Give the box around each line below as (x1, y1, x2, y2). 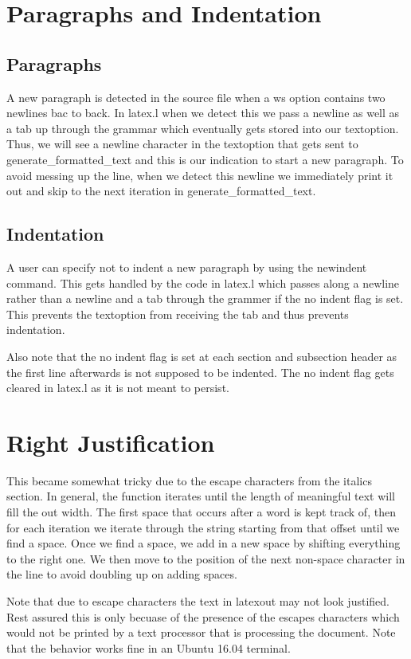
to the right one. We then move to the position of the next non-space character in (6, 550, 405, 567)
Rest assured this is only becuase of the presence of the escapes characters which (6, 608, 400, 625)
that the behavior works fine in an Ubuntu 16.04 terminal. (6, 639, 291, 656)
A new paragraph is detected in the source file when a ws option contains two (6, 88, 386, 105)
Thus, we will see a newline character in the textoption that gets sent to (6, 135, 358, 152)
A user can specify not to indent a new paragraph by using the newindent (6, 258, 367, 275)
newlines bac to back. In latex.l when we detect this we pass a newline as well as (6, 104, 400, 121)
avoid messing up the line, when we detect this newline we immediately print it (6, 167, 393, 183)
